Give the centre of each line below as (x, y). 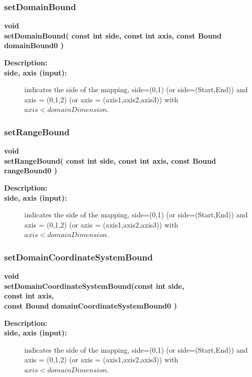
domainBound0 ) (34, 45)
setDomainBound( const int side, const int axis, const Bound (113, 35)
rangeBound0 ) (31, 171)
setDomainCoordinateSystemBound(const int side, (94, 286)
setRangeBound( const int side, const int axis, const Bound (110, 160)
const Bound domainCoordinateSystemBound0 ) (91, 305)
